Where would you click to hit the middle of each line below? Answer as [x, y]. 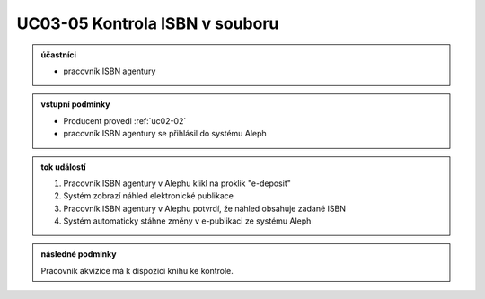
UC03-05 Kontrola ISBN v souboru [148, 23]
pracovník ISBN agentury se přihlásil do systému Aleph [165, 134]
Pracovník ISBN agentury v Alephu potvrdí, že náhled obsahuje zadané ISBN [204, 208]
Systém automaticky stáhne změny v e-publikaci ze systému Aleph [187, 221]
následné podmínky [79, 254]
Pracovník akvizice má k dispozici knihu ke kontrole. [137, 270]
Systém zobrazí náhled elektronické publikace [148, 196]
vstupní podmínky [75, 104]
